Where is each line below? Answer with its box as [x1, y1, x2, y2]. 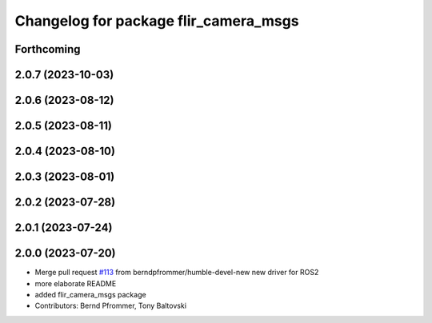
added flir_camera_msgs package [34, 289, 147, 299]
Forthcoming [14, 42, 81, 56]
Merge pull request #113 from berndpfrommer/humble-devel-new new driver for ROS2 [34, 268, 319, 277]
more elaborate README [34, 278, 117, 288]
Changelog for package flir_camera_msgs [14, 12, 299, 30]
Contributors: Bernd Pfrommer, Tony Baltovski [34, 301, 187, 311]
